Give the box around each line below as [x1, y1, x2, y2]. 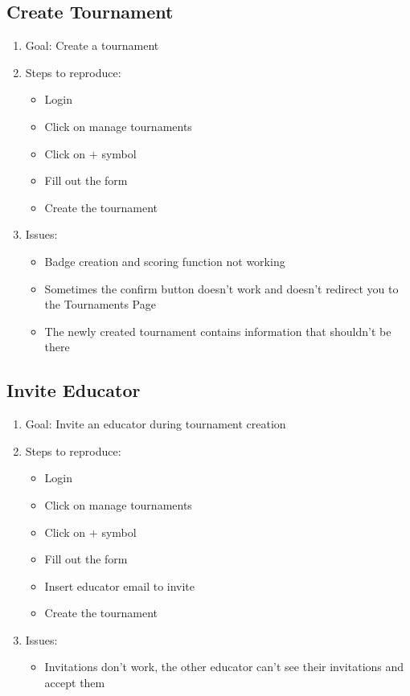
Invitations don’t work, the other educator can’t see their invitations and [44, 658, 404, 675]
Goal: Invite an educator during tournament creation [25, 416, 286, 432]
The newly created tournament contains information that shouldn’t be [44, 322, 392, 339]
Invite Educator [6, 378, 141, 403]
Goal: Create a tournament [25, 37, 159, 54]
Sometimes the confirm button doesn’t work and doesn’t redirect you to [44, 280, 399, 297]
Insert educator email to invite [44, 577, 195, 594]
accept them [44, 674, 105, 691]
